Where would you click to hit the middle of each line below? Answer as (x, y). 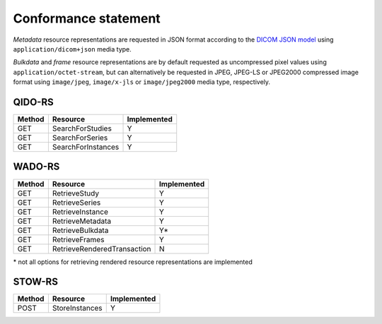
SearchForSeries (80, 138)
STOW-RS (35, 282)
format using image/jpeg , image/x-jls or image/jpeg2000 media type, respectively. (142, 82)
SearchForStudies (82, 128)
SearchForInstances (86, 147)
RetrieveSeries (76, 203)
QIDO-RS (33, 102)
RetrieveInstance (80, 212)
